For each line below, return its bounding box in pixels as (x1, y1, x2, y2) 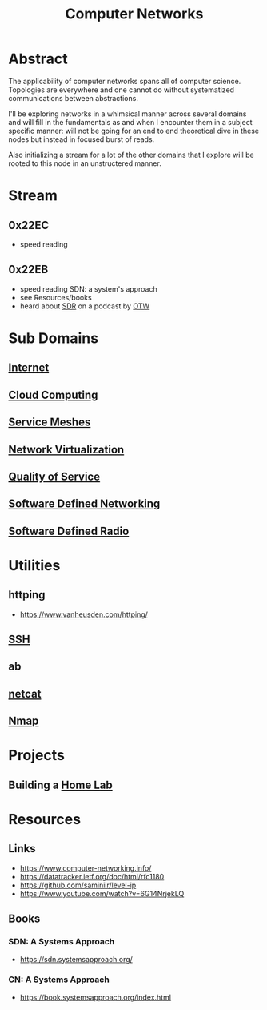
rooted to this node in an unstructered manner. (8, 158, 161, 168)
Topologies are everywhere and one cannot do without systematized (8, 85, 234, 95)
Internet (8, 361, 50, 375)
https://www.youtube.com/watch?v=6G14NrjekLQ (19, 888, 185, 898)
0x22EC (8, 218, 50, 232)
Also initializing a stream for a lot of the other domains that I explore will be (8, 150, 254, 159)
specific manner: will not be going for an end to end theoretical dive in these (8, 126, 260, 135)
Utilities (8, 556, 61, 574)
